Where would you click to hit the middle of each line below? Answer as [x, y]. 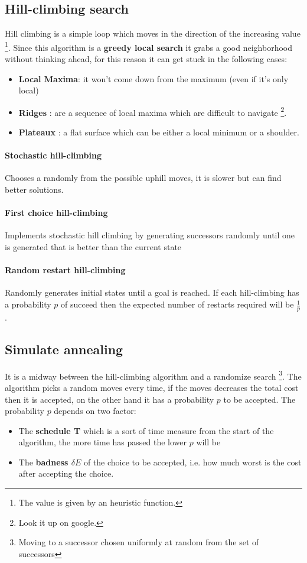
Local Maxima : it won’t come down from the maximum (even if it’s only [153, 78]
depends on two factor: [95, 411]
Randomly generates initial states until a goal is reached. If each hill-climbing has [152, 292]
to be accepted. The [259, 399]
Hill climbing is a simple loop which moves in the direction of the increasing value [153, 33]
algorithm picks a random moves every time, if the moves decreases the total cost [152, 387]
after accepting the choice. [66, 473]
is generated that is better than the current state [93, 247]
